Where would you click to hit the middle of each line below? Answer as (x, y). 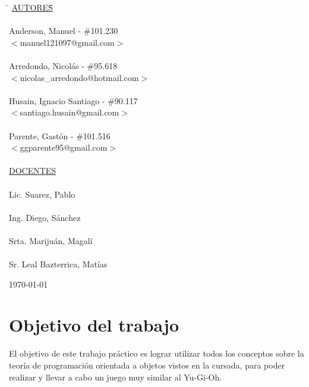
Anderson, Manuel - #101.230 (64, 31)
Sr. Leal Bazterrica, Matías (58, 264)
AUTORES (32, 7)
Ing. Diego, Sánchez (45, 217)
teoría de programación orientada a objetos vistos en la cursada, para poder (147, 365)
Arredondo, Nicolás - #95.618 (63, 65)
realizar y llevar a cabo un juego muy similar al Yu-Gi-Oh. (116, 377)
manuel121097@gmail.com (67, 42)
